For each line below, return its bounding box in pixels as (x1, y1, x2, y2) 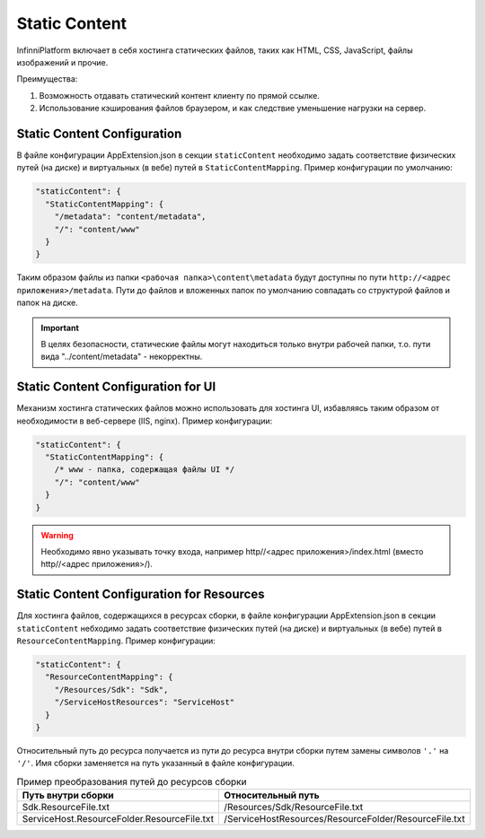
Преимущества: (16, 74, 78, 84)
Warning (40, 529, 74, 540)
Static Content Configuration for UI (16, 380, 216, 395)
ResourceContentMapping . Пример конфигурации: (16, 635, 216, 646)
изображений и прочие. (16, 57, 109, 67)
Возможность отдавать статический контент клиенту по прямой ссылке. (39, 90, 321, 100)
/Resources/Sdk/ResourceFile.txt (224, 801, 364, 814)
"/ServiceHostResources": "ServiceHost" (54, 697, 235, 708)
